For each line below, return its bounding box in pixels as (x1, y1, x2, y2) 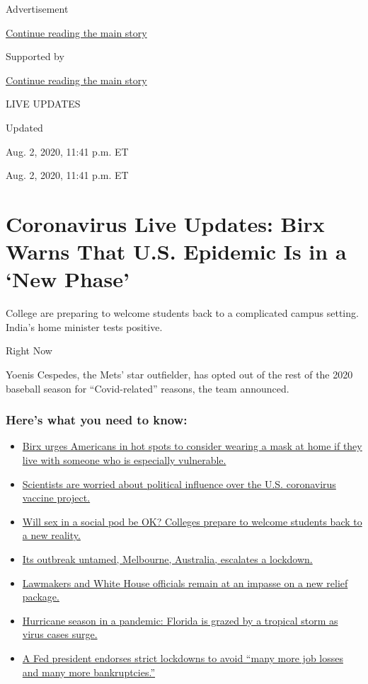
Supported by (6, 49, 64, 64)
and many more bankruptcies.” (22, 664, 156, 679)
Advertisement (6, 1, 69, 16)
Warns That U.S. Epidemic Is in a (6, 237, 347, 266)
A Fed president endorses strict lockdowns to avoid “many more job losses (22, 650, 343, 665)
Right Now (6, 343, 52, 358)
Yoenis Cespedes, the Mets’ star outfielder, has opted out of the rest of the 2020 (6, 367, 353, 382)
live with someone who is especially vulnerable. (22, 453, 226, 468)
